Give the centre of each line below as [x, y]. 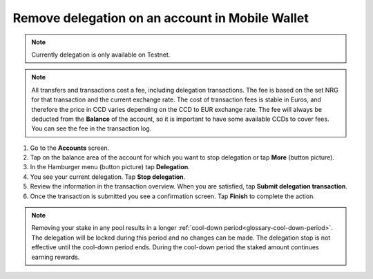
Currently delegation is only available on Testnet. [101, 55]
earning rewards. [56, 257]
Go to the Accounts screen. [70, 148]
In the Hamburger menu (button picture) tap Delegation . [110, 167]
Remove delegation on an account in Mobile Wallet [161, 18]
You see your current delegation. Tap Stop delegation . [108, 177]
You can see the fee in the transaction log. [92, 128]
